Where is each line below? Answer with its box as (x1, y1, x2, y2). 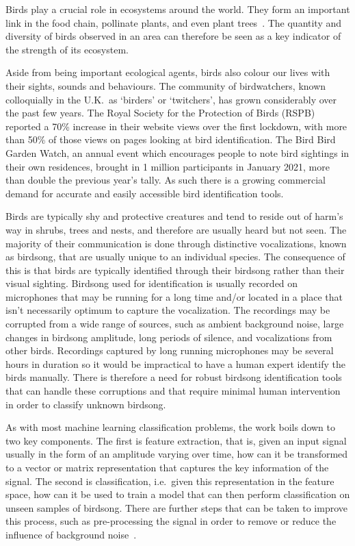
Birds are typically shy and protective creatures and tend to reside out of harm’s (5, 209, 343, 223)
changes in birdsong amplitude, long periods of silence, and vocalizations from (5, 330, 332, 344)
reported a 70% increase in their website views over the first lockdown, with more (5, 119, 347, 133)
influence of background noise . (5, 527, 137, 541)
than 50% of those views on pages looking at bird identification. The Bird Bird (5, 132, 336, 147)
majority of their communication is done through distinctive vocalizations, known (5, 236, 347, 250)
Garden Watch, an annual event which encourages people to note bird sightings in (5, 145, 350, 160)
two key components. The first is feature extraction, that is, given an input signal (5, 433, 347, 447)
